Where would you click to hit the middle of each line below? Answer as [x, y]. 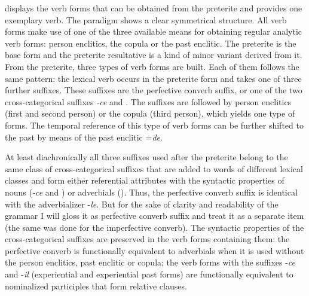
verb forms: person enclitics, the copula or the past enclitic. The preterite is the [151, 43]
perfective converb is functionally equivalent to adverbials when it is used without [154, 250]
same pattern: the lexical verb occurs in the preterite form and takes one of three [153, 78]
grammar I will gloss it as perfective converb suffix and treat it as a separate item [154, 216]
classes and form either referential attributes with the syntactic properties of [145, 180]
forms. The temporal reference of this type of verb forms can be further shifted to [154, 125]
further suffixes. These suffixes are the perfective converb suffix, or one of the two [154, 90]
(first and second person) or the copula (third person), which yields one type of [150, 113]
